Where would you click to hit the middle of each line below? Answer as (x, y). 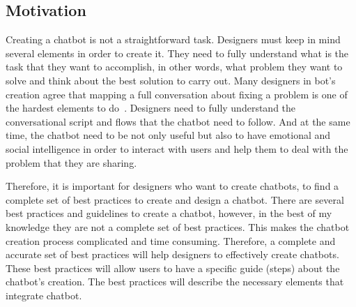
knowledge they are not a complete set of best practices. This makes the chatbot (178, 226)
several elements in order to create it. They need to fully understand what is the (177, 53)
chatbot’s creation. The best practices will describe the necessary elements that (175, 282)
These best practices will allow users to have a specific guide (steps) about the (173, 268)
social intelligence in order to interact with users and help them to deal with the (177, 148)
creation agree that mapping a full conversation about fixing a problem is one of (177, 94)
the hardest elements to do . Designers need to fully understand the (151, 108)
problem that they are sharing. (71, 162)
